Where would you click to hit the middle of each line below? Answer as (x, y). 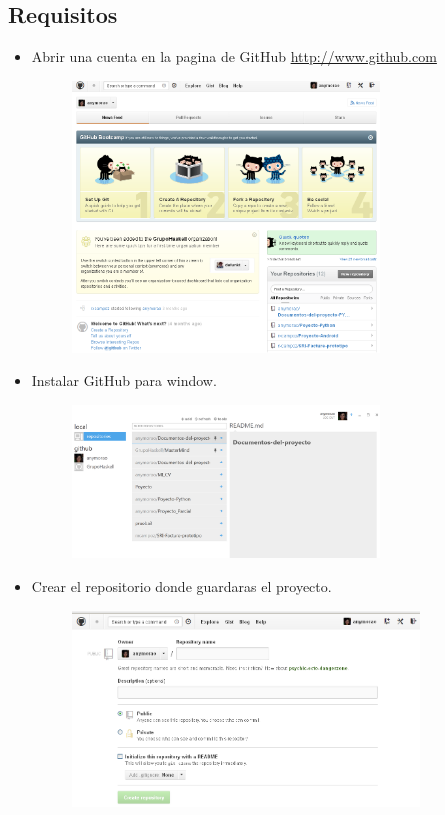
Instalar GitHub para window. (124, 380)
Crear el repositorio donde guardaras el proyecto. (181, 585)
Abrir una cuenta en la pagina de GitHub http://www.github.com (234, 56)
